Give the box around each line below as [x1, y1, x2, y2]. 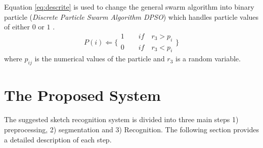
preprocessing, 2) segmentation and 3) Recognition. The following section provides [4, 124, 259, 134]
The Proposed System [4, 85, 161, 105]
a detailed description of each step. [4, 134, 112, 144]
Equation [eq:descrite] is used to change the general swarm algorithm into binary [4, 2, 254, 12]
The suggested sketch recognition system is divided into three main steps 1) [4, 114, 239, 125]
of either [4, 21, 30, 32]
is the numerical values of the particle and [34, 53, 165, 64]
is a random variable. [176, 53, 241, 64]
